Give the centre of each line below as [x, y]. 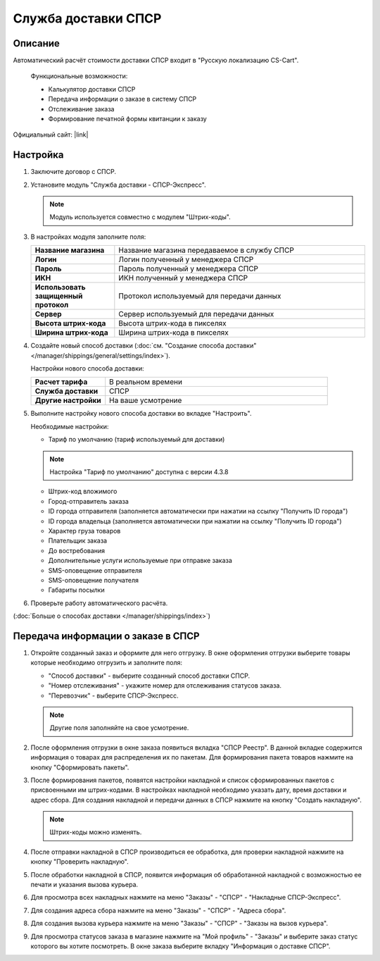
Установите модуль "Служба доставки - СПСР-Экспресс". [119, 185]
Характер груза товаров [84, 531]
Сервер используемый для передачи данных [196, 314]
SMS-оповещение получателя [93, 580]
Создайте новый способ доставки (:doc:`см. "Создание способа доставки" [144, 346]
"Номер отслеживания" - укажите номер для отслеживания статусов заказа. [165, 686]
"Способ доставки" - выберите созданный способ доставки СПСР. [149, 676]
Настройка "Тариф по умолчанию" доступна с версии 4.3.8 [139, 472]
